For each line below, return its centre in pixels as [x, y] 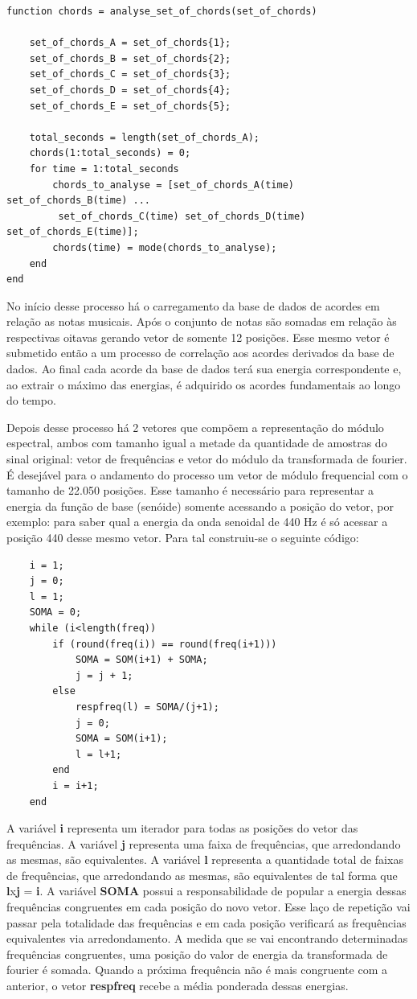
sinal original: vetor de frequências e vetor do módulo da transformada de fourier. [207, 459]
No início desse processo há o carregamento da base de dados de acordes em [193, 305]
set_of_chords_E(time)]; [73, 232]
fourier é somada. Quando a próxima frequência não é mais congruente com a [197, 970]
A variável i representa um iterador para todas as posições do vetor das [182, 828]
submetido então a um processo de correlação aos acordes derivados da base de [200, 353]
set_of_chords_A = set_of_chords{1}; [130, 43]
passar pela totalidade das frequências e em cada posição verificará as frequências [206, 922]
